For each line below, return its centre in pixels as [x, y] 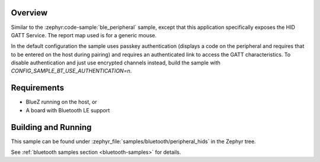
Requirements [38, 88]
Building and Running [51, 127]
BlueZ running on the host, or [61, 102]
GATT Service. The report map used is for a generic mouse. [84, 35]
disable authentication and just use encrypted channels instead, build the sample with [116, 63]
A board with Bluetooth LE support [68, 110]
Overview [29, 13]
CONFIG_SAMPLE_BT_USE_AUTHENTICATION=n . [71, 71]
